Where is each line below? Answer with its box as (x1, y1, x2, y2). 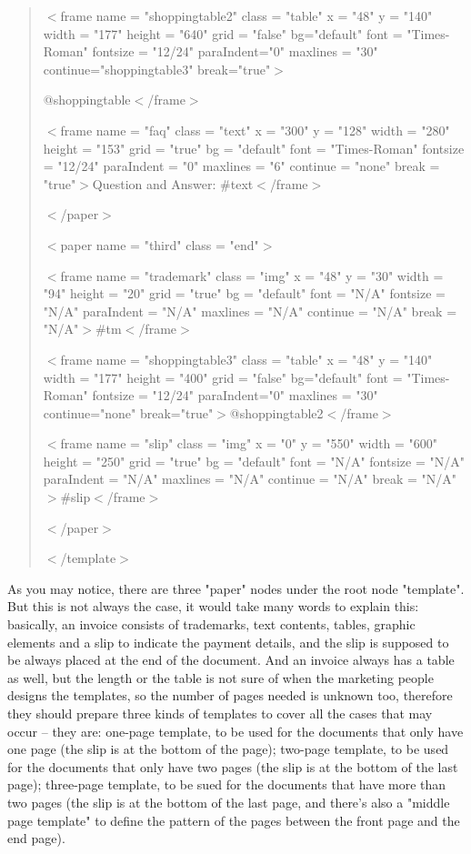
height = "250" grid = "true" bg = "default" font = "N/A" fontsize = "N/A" (43, 451, 465, 470)
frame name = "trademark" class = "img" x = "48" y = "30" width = (60, 266, 444, 285)
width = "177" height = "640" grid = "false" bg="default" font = (43, 24, 403, 43)
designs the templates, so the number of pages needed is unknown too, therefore (7, 686, 453, 705)
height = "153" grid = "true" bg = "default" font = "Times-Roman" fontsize (43, 138, 465, 157)
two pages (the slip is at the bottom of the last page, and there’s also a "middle (7, 792, 450, 811)
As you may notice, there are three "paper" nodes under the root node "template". (7, 578, 465, 598)
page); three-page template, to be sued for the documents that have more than (7, 775, 446, 794)
